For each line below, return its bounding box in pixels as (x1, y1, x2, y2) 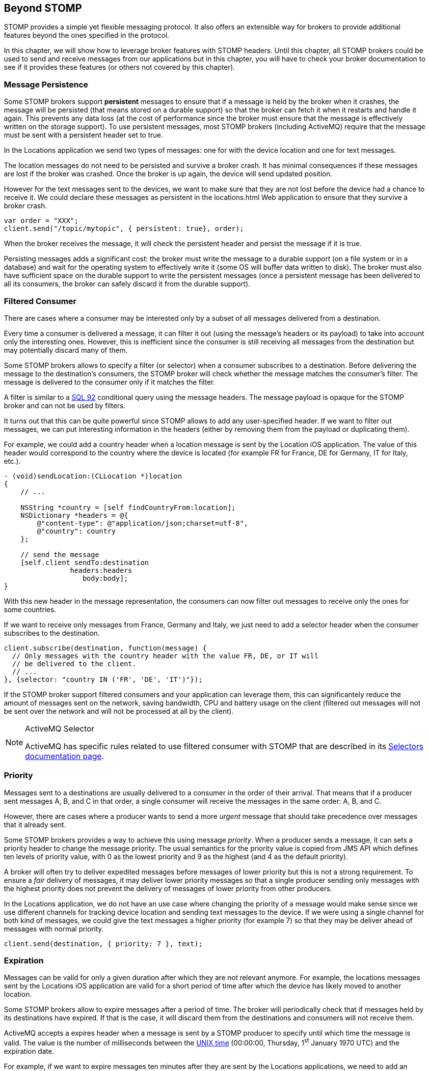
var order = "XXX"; (4, 217, 79, 225)
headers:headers (70, 566, 133, 574)
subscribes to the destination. (4, 628, 100, 637)
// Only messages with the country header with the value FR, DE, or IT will (12, 651, 319, 660)
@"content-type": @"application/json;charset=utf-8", (37, 519, 248, 527)
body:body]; (82, 574, 128, 582)
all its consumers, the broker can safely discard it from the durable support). (4, 280, 250, 288)
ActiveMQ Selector (25, 723, 95, 733)
